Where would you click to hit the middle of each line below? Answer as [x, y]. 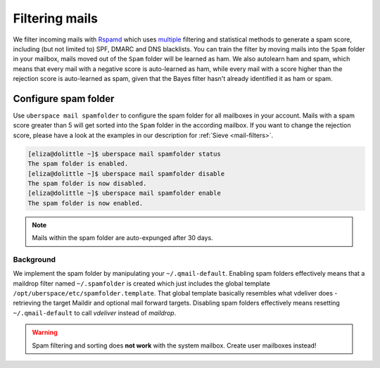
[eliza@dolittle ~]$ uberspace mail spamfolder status [124, 154]
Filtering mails [56, 18]
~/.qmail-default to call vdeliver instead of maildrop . [95, 312]
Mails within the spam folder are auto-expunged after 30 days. [123, 238]
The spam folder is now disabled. [87, 183]
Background [34, 259]
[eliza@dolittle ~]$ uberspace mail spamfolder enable [124, 193]
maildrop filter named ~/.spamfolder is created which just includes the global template [141, 283]
